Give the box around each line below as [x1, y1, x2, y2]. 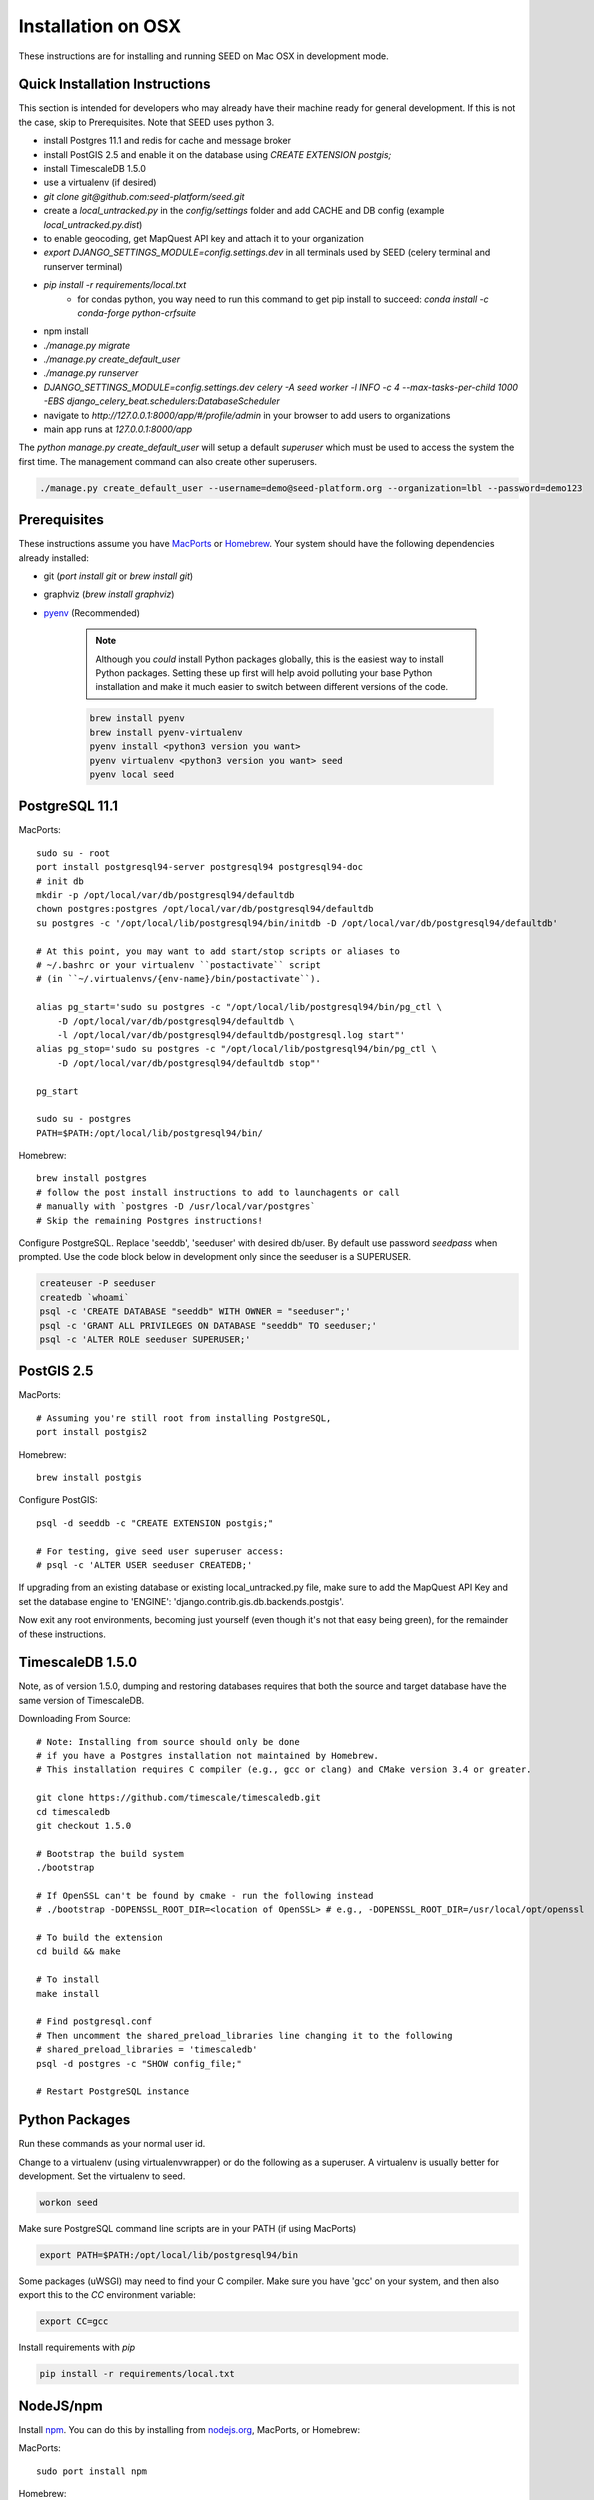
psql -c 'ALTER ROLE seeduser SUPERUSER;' [39, 1333, 251, 1345]
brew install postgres [36, 1173, 148, 1184]
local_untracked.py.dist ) [43, 218, 143, 230]
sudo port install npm [36, 2465, 148, 2477]
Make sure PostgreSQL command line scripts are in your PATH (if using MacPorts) [18, 2223, 357, 2235]
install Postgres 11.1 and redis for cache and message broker [43, 135, 292, 147]
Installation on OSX [18, 15, 182, 37]
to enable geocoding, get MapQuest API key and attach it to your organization [43, 232, 364, 244]
